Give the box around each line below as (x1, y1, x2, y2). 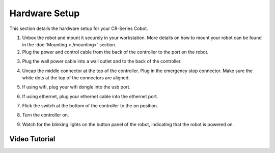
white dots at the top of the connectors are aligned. (22, 74, 130, 81)
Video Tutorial (9, 135, 56, 143)
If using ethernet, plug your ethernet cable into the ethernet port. (22, 93, 158, 99)
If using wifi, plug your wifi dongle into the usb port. (22, 84, 131, 90)
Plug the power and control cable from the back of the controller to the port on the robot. (22, 49, 209, 55)
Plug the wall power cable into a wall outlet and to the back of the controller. (22, 58, 182, 65)
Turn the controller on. (22, 112, 69, 118)
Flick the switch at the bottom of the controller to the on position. (22, 103, 158, 109)
